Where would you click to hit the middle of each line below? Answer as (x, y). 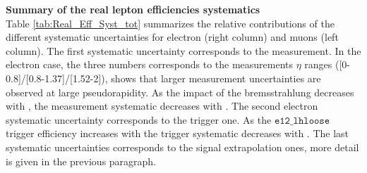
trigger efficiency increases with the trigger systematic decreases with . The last (178, 133)
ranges (318, 64)
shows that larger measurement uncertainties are (216, 78)
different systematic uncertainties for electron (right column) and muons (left (172, 37)
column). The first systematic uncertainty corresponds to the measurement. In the (183, 50)
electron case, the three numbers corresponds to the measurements (150, 64)
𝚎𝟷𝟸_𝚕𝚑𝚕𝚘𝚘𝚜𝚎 (302, 121)
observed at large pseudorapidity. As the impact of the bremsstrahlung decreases (180, 92)
